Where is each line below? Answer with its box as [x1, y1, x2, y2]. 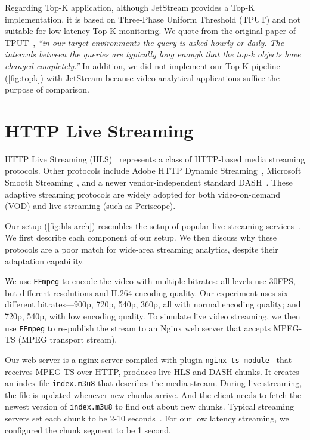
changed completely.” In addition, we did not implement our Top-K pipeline [5, 59, 280, 72]
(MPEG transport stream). [18, 333, 117, 346]
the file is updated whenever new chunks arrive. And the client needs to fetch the [5, 388, 302, 401]
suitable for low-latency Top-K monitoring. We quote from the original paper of [5, 24, 296, 37]
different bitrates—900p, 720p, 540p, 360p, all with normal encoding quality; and [5, 298, 301, 310]
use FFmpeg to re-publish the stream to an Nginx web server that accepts [5, 321, 271, 334]
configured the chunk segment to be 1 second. [5, 423, 172, 436]
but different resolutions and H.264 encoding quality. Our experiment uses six [5, 286, 289, 299]
